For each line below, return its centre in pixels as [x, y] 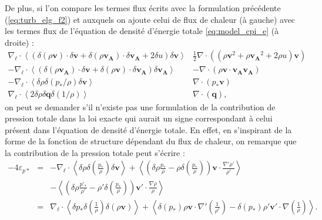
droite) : [19, 42]
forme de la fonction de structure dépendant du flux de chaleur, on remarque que [151, 141]
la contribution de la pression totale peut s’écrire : [95, 152]
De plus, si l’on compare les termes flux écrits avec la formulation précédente [143, 8]
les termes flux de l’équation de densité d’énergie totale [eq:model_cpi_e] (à [142, 31]
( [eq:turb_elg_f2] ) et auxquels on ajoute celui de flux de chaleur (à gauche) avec [150, 19]
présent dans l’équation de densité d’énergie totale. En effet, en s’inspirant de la [148, 129]
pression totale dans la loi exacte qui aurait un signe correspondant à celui [139, 118]
